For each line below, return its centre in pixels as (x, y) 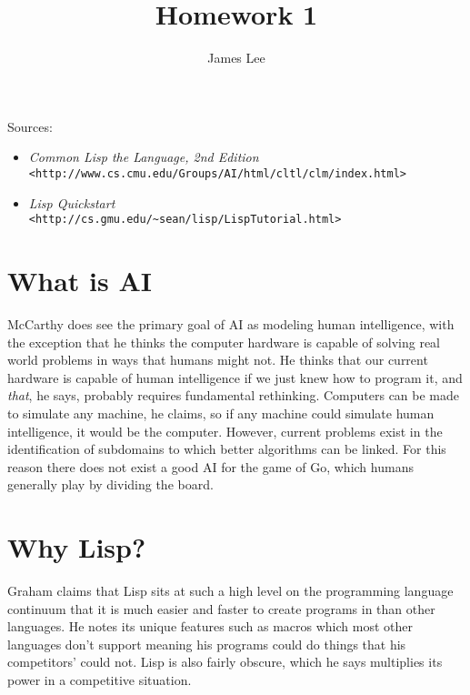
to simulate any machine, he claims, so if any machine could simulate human (221, 413)
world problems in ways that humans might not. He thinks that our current (218, 360)
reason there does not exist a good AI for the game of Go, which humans (210, 466)
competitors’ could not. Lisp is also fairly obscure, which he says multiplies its (225, 662)
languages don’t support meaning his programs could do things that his (207, 644)
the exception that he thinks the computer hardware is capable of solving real (224, 342)
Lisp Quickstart (72, 202)
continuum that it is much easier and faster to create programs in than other (221, 608)
